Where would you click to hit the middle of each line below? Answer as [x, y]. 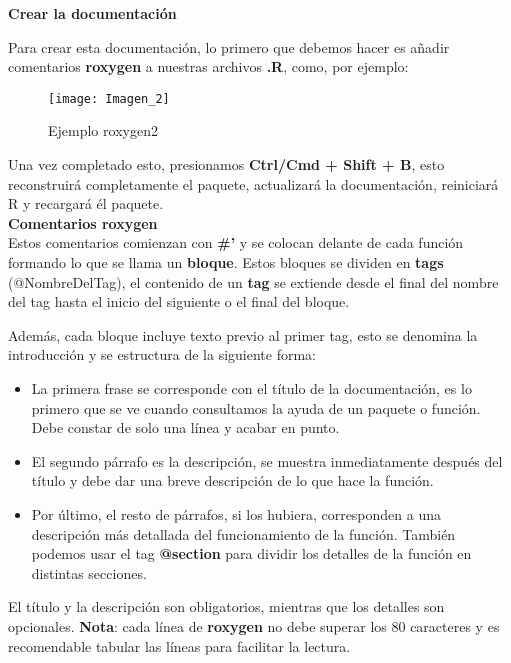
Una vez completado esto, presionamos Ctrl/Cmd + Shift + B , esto [226, 164]
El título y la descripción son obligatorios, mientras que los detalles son [226, 606]
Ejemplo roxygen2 [103, 130]
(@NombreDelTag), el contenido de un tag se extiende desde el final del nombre [253, 281]
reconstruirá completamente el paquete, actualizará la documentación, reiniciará [253, 183]
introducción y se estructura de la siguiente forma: [162, 354]
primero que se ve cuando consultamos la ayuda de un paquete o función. [256, 407]
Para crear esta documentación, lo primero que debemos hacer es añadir [229, 46]
